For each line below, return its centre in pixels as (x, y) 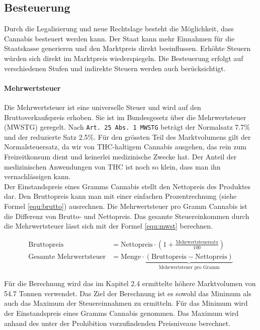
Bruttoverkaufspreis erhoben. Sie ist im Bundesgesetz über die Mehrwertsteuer (125, 117)
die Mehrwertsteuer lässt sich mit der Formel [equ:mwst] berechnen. (108, 226)
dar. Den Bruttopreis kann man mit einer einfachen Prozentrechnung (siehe (120, 196)
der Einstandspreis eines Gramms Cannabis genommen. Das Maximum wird (121, 313)
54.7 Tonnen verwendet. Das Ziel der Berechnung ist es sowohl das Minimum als (128, 293)
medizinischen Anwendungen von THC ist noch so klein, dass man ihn (112, 166)
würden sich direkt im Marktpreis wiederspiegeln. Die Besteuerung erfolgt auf (124, 58)
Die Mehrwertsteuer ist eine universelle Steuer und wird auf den (103, 107)
